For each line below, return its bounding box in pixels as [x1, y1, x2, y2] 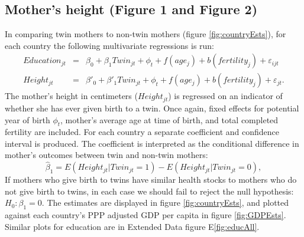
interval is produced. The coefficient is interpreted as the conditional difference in [5, 137, 299, 149]
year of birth [5, 113, 50, 126]
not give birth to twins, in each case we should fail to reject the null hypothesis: [5, 185, 294, 197]
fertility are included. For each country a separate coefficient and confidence [5, 126, 280, 138]
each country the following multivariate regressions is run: [5, 39, 215, 51]
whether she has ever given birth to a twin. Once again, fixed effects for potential [5, 101, 299, 114]
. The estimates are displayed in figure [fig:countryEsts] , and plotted [41, 196, 289, 209]
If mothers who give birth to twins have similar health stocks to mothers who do [5, 173, 297, 186]
